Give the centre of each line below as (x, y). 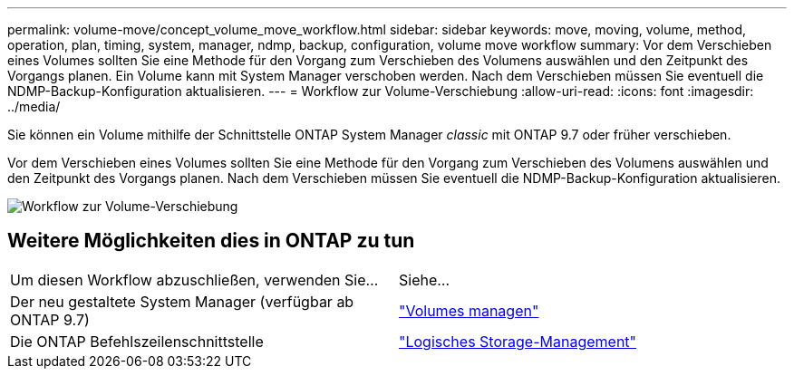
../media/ (34, 106)
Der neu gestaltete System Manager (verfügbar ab (182, 301)
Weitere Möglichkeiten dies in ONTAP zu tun (211, 241)
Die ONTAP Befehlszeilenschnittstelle (137, 341)
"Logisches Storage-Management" (518, 341)
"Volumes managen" (469, 310)
